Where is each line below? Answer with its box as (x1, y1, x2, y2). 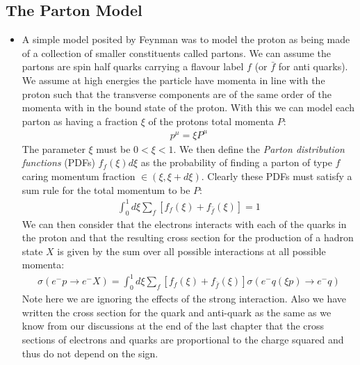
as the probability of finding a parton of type (140, 155, 332, 170)
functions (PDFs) (22, 155, 95, 170)
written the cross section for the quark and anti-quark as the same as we (22, 305, 332, 319)
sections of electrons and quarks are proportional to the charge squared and (22, 332, 344, 347)
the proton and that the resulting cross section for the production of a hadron (22, 230, 354, 245)
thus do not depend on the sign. (22, 346, 158, 360)
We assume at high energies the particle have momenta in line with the (22, 72, 325, 87)
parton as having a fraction (22, 113, 138, 128)
